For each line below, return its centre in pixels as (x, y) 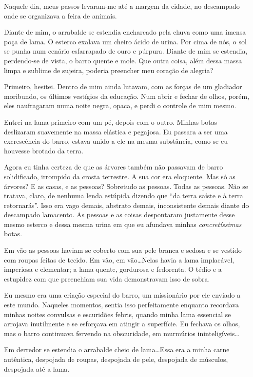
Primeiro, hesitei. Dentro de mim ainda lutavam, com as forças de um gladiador (123, 86)
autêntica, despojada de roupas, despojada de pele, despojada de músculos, (116, 359)
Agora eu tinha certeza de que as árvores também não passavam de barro (114, 167)
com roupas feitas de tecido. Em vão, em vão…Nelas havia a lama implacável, (119, 259)
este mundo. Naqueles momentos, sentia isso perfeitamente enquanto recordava (121, 305)
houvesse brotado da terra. (44, 150)
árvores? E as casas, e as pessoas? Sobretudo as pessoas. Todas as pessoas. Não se (126, 186)
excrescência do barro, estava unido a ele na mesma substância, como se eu (116, 141)
